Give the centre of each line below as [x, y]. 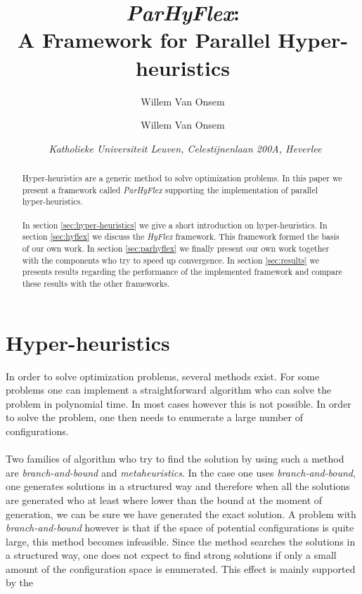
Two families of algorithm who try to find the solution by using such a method [175, 459]
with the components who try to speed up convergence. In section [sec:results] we [171, 260]
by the [19, 582]
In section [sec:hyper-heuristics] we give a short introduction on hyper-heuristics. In [175, 225]
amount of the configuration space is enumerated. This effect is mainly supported [181, 568]
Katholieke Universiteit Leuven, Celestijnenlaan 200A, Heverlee [185, 148]
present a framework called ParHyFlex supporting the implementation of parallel [170, 189]
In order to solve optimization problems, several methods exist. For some [163, 376]
